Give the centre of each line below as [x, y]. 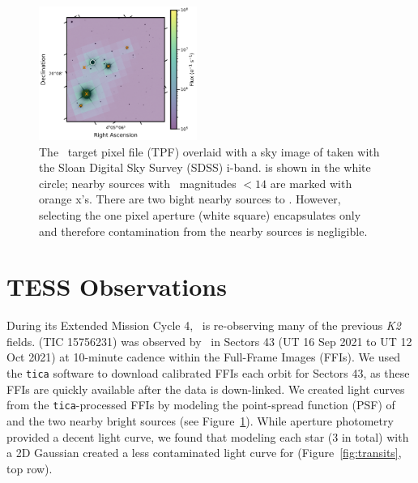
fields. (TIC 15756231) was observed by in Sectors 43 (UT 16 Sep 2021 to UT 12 [209, 341]
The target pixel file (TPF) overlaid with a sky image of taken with [209, 151]
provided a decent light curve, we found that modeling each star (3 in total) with [208, 436]
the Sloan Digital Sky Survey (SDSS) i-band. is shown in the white [205, 167]
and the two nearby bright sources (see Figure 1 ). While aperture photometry [200, 420]
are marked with [311, 183]
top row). [30, 468]
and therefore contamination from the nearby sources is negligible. [203, 231]
